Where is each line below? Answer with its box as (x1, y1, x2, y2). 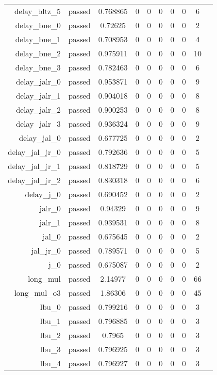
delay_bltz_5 (14, 5, 61, 17)
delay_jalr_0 (16, 76, 61, 87)
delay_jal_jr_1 (8, 160, 61, 171)
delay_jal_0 (19, 132, 61, 143)
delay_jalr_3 (16, 118, 61, 129)
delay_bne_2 (15, 48, 61, 59)
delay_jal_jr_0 (8, 146, 61, 157)
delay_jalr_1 (16, 90, 61, 101)
